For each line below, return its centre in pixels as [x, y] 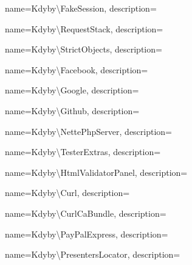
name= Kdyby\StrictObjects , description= [84, 49]
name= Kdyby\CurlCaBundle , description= [86, 213]
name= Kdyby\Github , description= [72, 110]
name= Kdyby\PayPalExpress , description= [87, 234]
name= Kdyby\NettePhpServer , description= [89, 131]
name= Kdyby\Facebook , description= [77, 69]
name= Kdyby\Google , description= [72, 90]
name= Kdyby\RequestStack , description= [84, 28]
